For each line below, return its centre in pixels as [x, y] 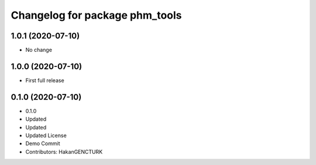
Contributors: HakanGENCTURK [64, 152]
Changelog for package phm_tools [96, 15]
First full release [45, 80]
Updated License [46, 136]
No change [39, 50]
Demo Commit [43, 143]
